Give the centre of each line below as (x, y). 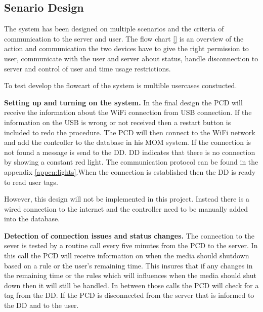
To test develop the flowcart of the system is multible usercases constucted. (121, 85)
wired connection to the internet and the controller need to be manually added (126, 208)
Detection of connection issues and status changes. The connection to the (129, 235)
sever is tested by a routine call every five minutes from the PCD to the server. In (131, 245)
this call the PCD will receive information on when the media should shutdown (127, 256)
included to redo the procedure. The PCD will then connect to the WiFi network (130, 132)
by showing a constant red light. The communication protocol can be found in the (131, 162)
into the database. (32, 219)
